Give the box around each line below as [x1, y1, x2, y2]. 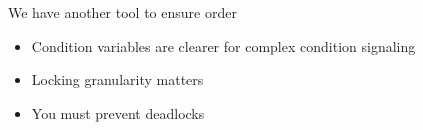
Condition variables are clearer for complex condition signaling [31, 35, 416, 56]
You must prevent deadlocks [31, 102, 205, 123]
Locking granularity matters [31, 69, 204, 90]
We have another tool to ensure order [8, 2, 237, 22]
